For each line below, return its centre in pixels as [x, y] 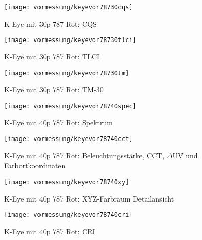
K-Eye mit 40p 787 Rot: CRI [50, 231]
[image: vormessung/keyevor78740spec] [70, 106]
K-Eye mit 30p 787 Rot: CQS [50, 23]
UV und [185, 155]
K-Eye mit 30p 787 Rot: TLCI [52, 56]
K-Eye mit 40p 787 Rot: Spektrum [58, 122]
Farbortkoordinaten [35, 165]
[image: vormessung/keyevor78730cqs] [68, 7]
